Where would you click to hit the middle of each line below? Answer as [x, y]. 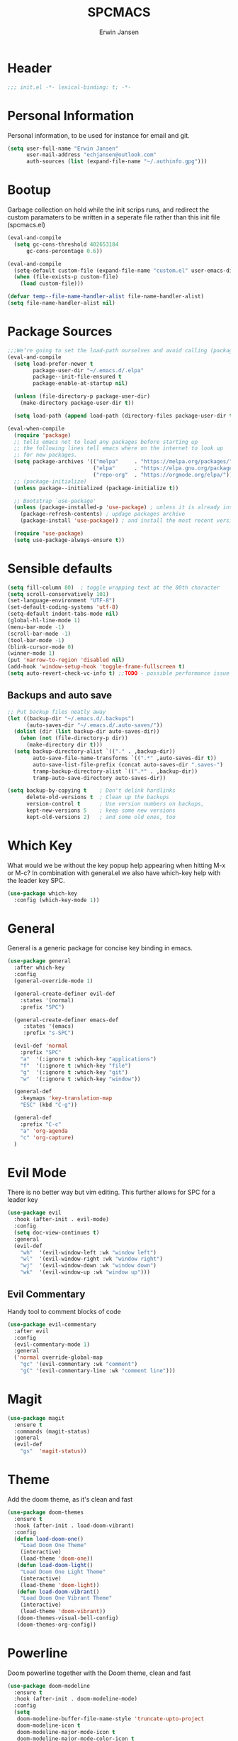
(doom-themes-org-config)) [57, 1625]
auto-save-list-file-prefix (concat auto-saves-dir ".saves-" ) [128, 764]
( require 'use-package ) [49, 533]
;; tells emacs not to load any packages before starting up [106, 442]
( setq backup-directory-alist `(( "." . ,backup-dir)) [95, 752]
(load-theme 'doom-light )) [60, 1585]
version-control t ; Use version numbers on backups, [115, 804]
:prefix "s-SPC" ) [49, 1033]
